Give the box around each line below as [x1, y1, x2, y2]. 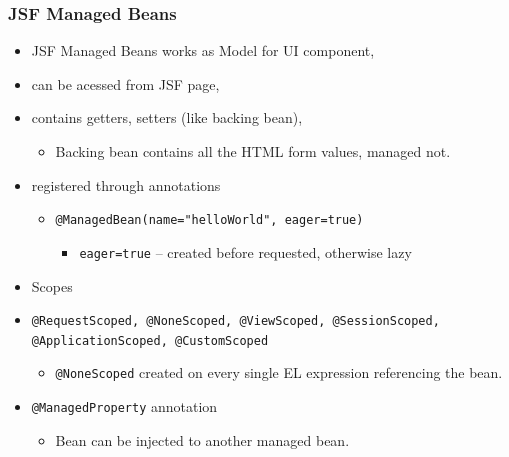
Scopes [31, 275, 73, 296]
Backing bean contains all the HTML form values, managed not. [55, 141, 451, 161]
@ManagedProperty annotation [31, 396, 218, 417]
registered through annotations [31, 174, 221, 195]
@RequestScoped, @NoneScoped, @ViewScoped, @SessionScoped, [31, 314, 440, 329]
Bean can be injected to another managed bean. [55, 429, 350, 450]
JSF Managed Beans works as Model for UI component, [31, 40, 375, 61]
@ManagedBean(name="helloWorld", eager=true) [55, 213, 364, 228]
